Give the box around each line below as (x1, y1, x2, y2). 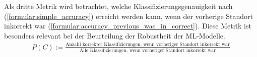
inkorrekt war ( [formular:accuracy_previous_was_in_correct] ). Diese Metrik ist (4, 20, 251, 31)
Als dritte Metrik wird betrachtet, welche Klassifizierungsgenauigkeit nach (4, 1, 233, 11)
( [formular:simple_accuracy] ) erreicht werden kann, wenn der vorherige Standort (4, 10, 253, 21)
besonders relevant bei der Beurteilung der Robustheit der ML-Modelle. (4, 30, 225, 40)
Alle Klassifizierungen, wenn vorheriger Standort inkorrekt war (80, 48, 216, 53)
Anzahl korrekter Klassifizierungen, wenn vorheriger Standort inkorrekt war (66, 42, 230, 47)
